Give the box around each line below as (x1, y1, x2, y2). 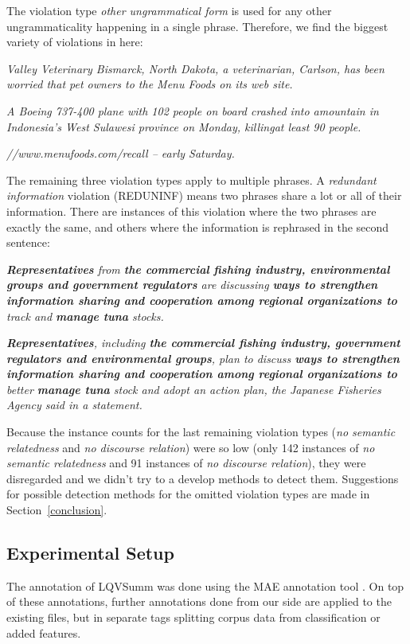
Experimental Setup (6, 541, 174, 565)
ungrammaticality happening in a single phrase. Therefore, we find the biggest (6, 18, 389, 34)
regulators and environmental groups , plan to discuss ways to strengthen (6, 349, 400, 366)
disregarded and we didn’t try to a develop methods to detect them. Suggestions (6, 470, 399, 486)
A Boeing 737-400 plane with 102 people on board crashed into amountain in (6, 102, 379, 119)
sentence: (6, 234, 50, 251)
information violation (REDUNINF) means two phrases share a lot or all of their (6, 187, 402, 204)
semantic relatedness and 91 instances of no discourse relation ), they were (6, 455, 366, 471)
